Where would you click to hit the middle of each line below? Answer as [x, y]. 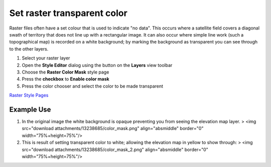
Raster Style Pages [29, 95]
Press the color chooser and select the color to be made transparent [92, 86]
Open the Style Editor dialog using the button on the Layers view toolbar [97, 65]
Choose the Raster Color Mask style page [65, 72]
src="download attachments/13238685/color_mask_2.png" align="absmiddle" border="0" [115, 149]
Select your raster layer [46, 58]
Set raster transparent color [68, 13]
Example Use [30, 109]
